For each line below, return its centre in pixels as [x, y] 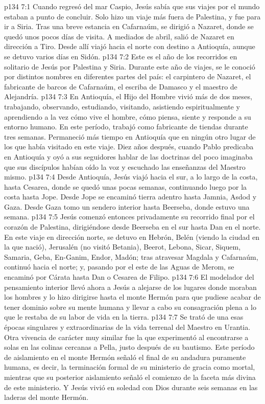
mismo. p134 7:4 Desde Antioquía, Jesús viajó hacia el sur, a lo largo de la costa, [131, 177]
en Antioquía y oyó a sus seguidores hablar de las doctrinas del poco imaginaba [129, 156]
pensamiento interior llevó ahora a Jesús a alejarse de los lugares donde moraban [130, 287]
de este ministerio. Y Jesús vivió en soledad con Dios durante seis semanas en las [131, 387]
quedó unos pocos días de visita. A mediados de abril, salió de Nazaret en [119, 36]
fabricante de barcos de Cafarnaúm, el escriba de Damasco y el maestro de [121, 86]
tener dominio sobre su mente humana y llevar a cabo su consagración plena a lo [130, 307]
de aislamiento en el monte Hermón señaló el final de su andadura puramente [125, 357]
